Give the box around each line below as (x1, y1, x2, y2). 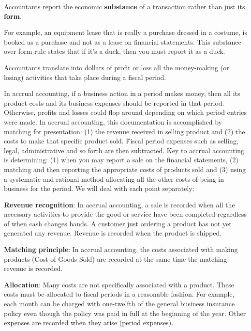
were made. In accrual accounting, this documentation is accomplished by (4, 116, 222, 126)
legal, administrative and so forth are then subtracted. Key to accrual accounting (4, 145, 245, 155)
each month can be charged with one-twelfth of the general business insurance (4, 299, 235, 309)
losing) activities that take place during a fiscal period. (4, 72, 166, 82)
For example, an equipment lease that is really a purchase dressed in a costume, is (4, 27, 247, 37)
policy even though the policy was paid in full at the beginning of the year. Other (4, 308, 246, 318)
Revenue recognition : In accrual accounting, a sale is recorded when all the (4, 199, 235, 209)
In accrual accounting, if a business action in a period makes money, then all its (4, 88, 240, 98)
